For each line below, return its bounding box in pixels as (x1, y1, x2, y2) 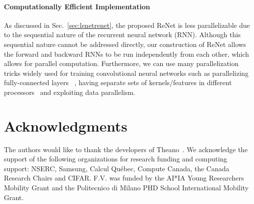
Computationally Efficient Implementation (4, 1, 150, 11)
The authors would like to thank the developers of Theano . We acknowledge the (4, 144, 248, 154)
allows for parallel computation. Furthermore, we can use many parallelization (4, 58, 239, 68)
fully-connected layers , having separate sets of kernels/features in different (4, 77, 232, 88)
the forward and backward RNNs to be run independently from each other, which (4, 48, 249, 59)
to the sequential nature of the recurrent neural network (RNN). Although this (4, 29, 241, 40)
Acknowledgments (4, 115, 127, 136)
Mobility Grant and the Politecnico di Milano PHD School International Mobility (4, 182, 249, 193)
